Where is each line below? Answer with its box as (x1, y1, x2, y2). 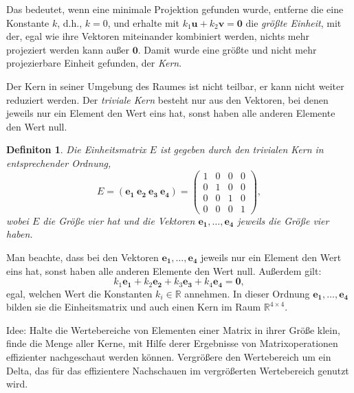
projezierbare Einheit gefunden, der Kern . (6, 56, 182, 70)
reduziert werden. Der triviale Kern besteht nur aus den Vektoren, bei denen (6, 92, 329, 106)
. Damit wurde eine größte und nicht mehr (137, 42, 317, 56)
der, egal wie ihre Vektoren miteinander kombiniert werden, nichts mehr (6, 29, 309, 43)
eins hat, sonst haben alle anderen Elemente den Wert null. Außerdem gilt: (6, 263, 322, 278)
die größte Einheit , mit (245, 15, 342, 30)
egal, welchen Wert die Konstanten (6, 286, 153, 300)
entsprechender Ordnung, (6, 155, 111, 170)
